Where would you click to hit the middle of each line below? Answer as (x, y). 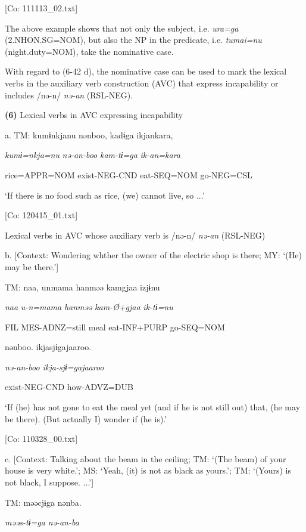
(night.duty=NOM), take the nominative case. (89, 51)
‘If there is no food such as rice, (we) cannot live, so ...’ (105, 195)
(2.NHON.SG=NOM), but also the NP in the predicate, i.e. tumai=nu (133, 40)
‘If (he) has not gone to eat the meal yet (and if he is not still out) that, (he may (153, 407)
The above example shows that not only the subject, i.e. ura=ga (122, 28)
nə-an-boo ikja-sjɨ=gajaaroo (54, 366)
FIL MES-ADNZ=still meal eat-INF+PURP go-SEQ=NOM (115, 327)
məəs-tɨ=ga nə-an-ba (42, 522)
